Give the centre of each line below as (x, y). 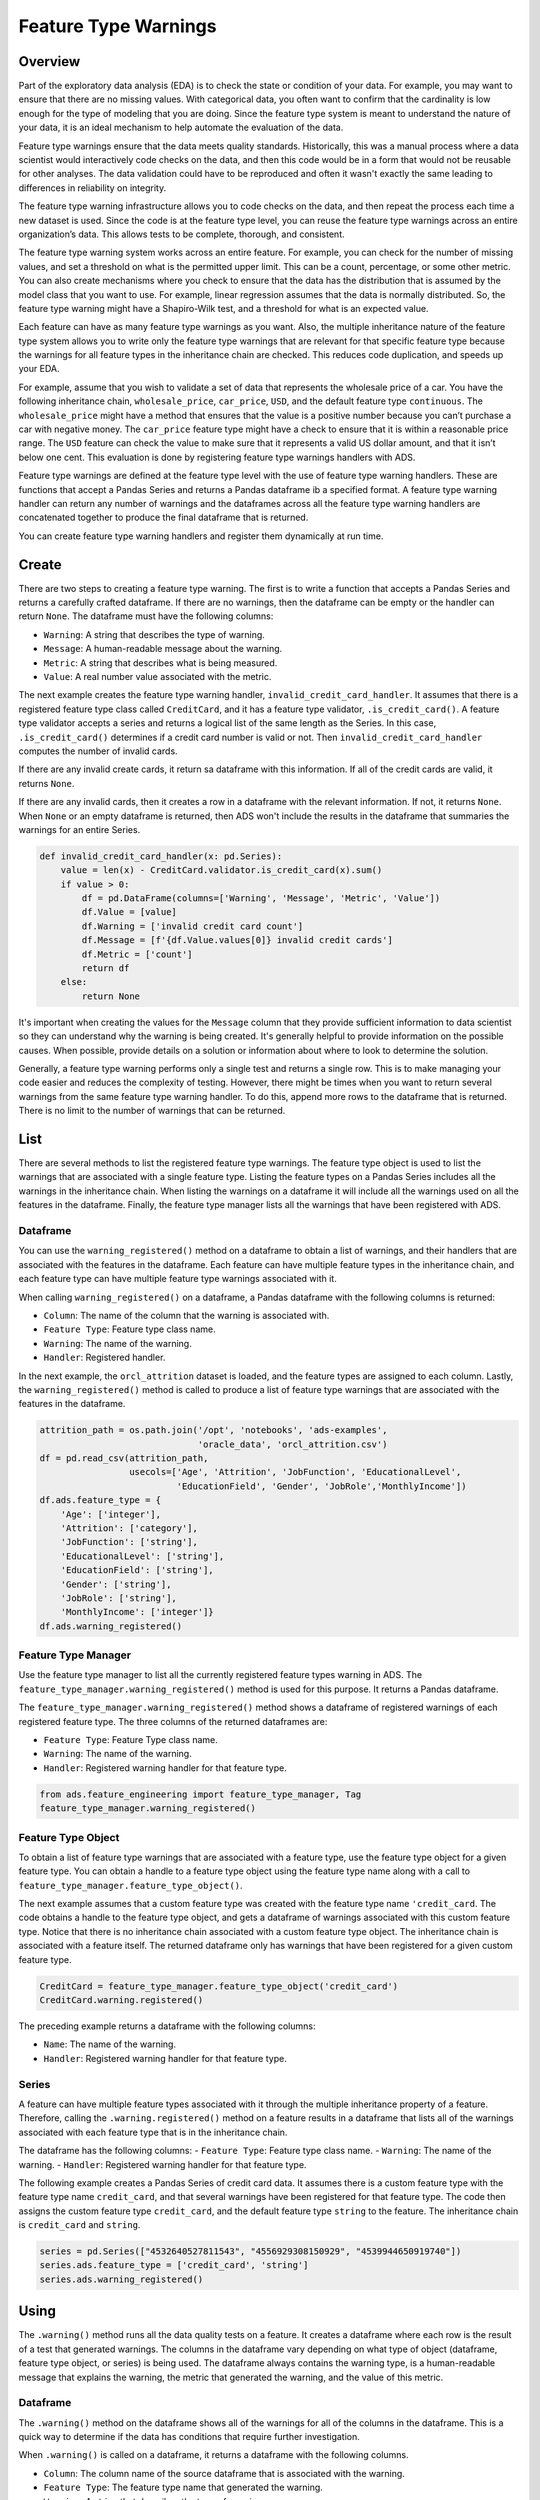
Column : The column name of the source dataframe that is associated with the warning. (224, 2473)
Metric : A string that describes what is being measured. (160, 662)
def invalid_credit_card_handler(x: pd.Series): (161, 856)
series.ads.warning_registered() (121, 2279)
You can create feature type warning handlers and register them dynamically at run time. (201, 536)
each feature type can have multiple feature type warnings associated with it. (177, 1279)
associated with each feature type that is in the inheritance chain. (153, 2132)
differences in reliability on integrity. (92, 187)
